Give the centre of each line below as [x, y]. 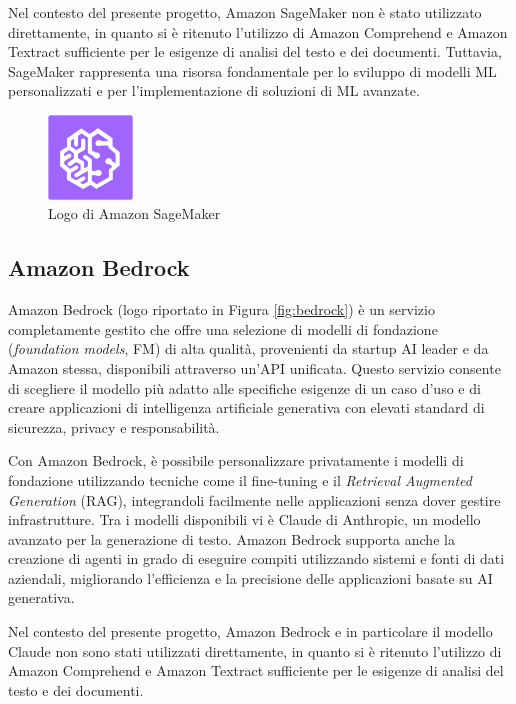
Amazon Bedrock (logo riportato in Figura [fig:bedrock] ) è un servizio [221, 309]
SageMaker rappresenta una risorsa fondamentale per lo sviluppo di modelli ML [252, 70]
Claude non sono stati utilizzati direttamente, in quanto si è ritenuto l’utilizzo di [255, 650]
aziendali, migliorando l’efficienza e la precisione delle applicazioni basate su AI [250, 577]
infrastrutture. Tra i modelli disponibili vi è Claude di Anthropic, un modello [244, 519]
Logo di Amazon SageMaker [134, 213]
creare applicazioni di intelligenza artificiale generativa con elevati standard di [246, 407]
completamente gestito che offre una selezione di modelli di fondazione [223, 328]
